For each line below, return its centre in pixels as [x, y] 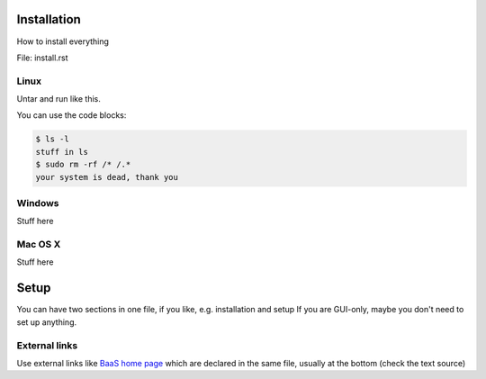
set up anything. [46, 322]
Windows [38, 203]
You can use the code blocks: [72, 115]
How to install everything [63, 41]
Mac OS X [39, 245]
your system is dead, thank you [107, 177]
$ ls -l [52, 139]
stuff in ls [62, 152]
